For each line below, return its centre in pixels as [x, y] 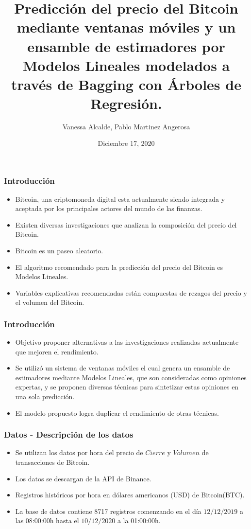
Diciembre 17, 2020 [126, 143]
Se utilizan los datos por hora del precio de [79, 452]
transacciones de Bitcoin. [52, 462]
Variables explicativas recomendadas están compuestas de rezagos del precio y [131, 292]
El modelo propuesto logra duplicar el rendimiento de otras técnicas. [117, 413]
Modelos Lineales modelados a [126, 65]
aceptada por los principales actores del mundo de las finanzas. [109, 208]
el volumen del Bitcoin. [50, 302]
